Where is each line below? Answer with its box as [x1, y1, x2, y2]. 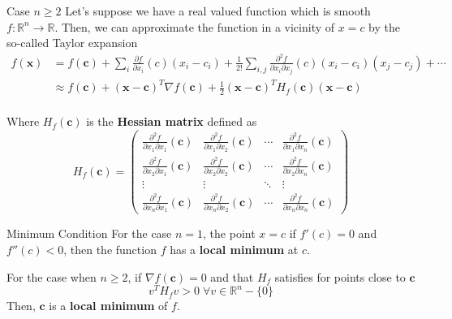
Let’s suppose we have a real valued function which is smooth [65, 2, 371, 19]
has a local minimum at [170, 241, 299, 258]
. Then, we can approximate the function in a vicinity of [54, 18, 335, 35]
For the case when [6, 268, 97, 285]
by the [368, 18, 400, 35]
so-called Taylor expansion [6, 34, 138, 51]
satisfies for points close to [274, 268, 406, 285]
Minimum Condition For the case [6, 225, 172, 242]
